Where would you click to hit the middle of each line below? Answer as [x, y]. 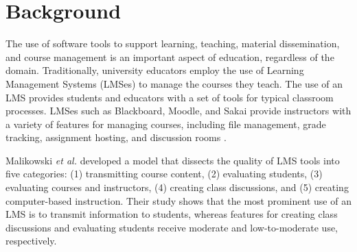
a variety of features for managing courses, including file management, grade [166, 124]
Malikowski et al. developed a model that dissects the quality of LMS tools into [173, 160]
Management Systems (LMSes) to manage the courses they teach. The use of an [174, 83]
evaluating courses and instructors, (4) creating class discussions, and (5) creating [177, 187]
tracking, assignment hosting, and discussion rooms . [116, 137]
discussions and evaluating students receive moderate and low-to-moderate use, [172, 227]
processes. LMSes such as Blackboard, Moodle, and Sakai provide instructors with [178, 111]
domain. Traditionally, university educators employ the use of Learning [155, 70]
